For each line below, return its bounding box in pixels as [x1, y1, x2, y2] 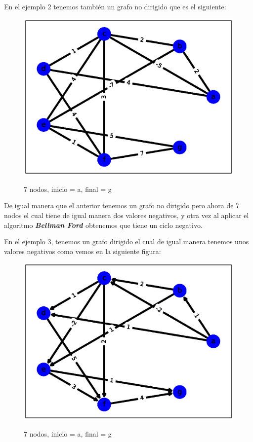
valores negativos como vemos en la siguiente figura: [4, 246, 161, 256]
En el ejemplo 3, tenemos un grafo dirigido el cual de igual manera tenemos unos [4, 236, 249, 247]
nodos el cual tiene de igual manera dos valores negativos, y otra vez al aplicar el [4, 210, 249, 220]
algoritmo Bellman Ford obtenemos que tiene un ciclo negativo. [4, 220, 203, 230]
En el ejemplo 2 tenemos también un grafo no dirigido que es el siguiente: [4, 1, 226, 11]
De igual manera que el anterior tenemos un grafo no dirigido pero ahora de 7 [4, 200, 240, 211]
